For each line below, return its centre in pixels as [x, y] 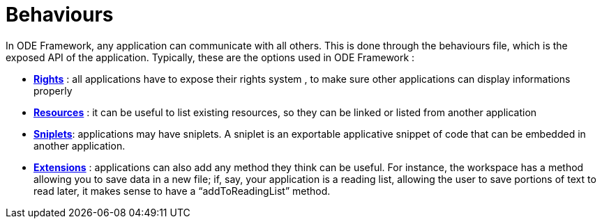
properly [53, 90]
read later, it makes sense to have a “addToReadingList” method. [182, 191]
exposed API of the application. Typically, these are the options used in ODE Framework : [210, 57]
